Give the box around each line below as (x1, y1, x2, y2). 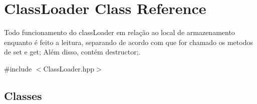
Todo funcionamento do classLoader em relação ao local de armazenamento (4, 27, 235, 37)
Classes (4, 87, 42, 103)
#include (4, 63, 32, 73)
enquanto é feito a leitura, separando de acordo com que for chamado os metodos (4, 36, 253, 47)
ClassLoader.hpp (43, 63, 95, 73)
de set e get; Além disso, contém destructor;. (4, 46, 141, 57)
